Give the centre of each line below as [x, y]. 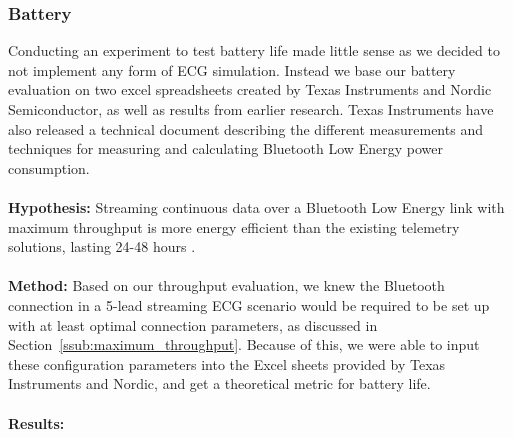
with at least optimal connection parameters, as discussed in [193, 324]
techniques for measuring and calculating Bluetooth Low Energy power [225, 148]
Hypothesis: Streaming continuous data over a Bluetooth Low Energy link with [256, 206]
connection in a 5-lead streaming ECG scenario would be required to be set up [249, 304]
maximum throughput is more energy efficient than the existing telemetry [234, 226]
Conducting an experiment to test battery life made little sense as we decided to [254, 50]
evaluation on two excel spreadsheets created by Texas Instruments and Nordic [250, 89]
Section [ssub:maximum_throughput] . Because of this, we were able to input [244, 344]
